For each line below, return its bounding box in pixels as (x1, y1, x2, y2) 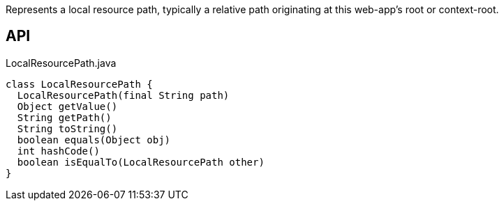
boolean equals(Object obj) (17, 134, 171, 145)
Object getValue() (17, 100, 118, 112)
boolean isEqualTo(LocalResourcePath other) (17, 156, 265, 168)
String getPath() (17, 111, 112, 123)
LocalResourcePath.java (6, 56, 117, 69)
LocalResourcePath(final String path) (17, 89, 230, 101)
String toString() (17, 122, 118, 134)
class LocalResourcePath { (6, 78, 153, 90)
